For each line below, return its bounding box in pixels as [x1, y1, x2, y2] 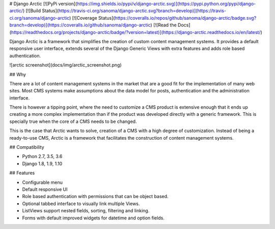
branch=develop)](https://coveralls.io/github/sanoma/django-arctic [9, 22, 151, 28]
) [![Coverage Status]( [69, 15, 115, 21]
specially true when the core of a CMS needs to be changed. [9, 118, 137, 124]
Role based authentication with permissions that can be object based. [22, 193, 169, 200]
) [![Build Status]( [22, 8, 59, 14]
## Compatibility [9, 144, 44, 150]
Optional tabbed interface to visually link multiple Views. [22, 201, 140, 207]
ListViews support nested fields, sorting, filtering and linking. [22, 208, 150, 214]
